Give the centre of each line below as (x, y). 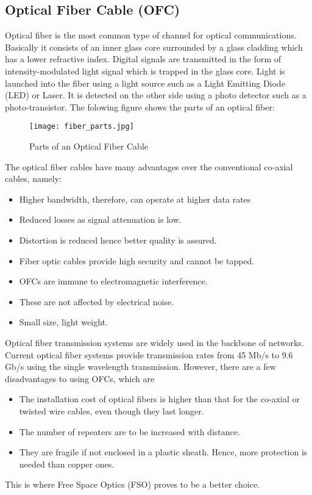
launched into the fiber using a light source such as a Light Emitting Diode (145, 83)
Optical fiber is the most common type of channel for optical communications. (151, 35)
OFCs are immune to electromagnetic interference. (113, 281)
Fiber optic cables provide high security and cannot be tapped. (137, 260)
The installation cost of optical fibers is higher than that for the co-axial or (159, 399)
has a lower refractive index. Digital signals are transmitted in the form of (143, 59)
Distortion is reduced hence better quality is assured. (118, 240)
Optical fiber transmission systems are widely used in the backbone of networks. (154, 342)
